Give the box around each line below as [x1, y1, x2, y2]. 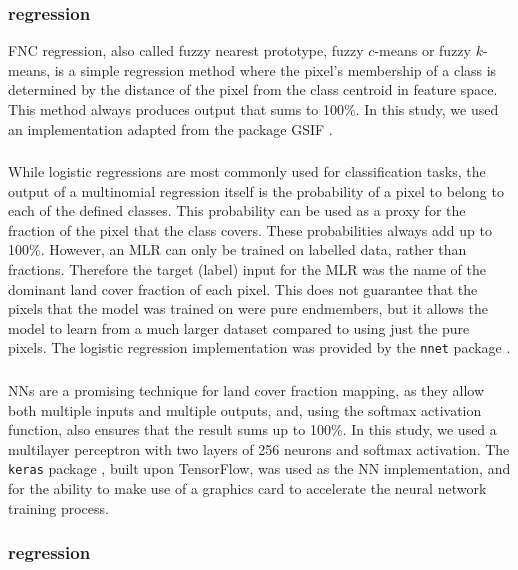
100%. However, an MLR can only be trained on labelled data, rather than [8, 239, 467, 260]
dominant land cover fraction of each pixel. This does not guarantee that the [8, 278, 478, 299]
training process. [8, 497, 109, 518]
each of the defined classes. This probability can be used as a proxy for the [8, 200, 466, 221]
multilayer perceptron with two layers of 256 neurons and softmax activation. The [8, 438, 510, 459]
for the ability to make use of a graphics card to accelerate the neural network [8, 478, 487, 499]
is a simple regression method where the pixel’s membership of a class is [54, 59, 497, 80]
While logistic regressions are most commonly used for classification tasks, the [8, 161, 486, 182]
